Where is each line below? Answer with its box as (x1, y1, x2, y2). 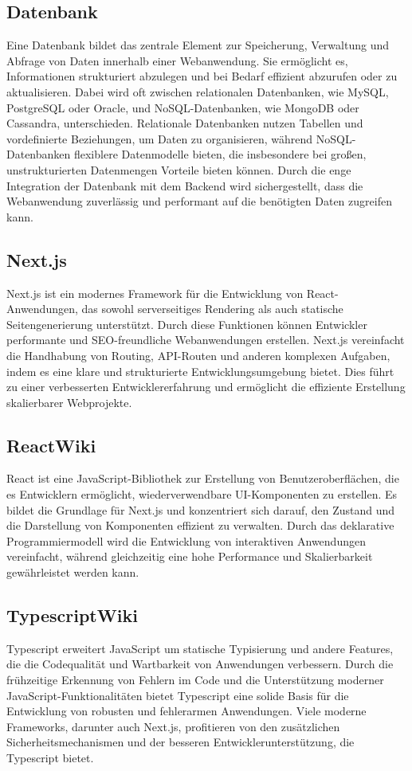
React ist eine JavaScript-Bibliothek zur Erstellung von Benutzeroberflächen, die (6, 470, 399, 487)
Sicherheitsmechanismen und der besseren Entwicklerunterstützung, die (6, 734, 355, 750)
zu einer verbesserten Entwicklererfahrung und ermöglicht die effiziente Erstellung (6, 378, 406, 395)
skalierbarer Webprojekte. (6, 393, 132, 410)
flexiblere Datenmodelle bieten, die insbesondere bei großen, (73, 146, 367, 162)
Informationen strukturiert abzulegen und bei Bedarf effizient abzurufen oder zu (6, 68, 398, 84)
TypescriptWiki (6, 603, 138, 628)
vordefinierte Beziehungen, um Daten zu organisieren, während (6, 130, 313, 147)
